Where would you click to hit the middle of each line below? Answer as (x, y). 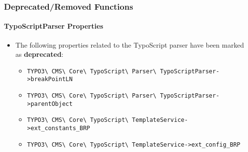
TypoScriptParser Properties (54, 26)
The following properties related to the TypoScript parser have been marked (130, 44)
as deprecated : (39, 54)
